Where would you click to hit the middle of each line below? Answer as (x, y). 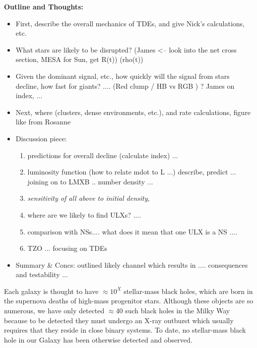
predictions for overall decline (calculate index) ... (103, 155)
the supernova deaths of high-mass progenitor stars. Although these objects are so (129, 301)
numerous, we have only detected (54, 311)
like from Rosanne (43, 122)
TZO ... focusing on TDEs (67, 248)
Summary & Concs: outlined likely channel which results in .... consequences (132, 264)
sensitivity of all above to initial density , (89, 198)
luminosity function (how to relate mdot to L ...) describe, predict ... (132, 172)
